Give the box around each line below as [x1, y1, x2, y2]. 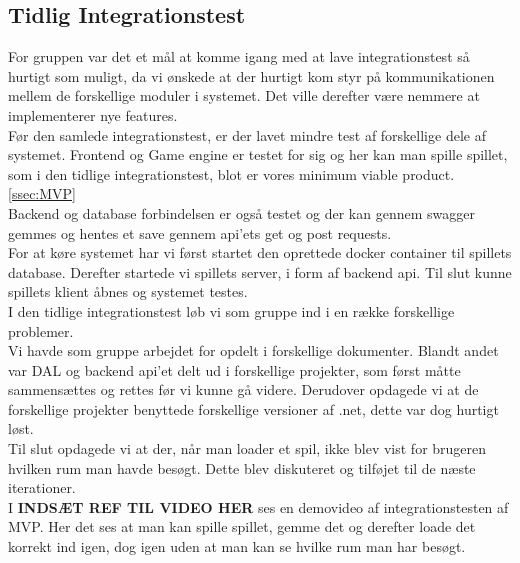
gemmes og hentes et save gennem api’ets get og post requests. [8, 222, 392, 243]
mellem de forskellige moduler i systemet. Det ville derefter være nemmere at [8, 85, 480, 106]
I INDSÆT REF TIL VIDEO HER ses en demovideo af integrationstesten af [8, 496, 509, 517]
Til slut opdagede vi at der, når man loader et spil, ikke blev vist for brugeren [8, 438, 487, 459]
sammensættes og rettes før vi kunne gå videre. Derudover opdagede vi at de [8, 379, 479, 400]
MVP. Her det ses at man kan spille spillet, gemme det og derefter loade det [8, 516, 476, 537]
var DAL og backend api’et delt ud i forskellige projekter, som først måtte [8, 359, 461, 380]
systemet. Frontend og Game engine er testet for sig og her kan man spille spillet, [8, 144, 508, 165]
